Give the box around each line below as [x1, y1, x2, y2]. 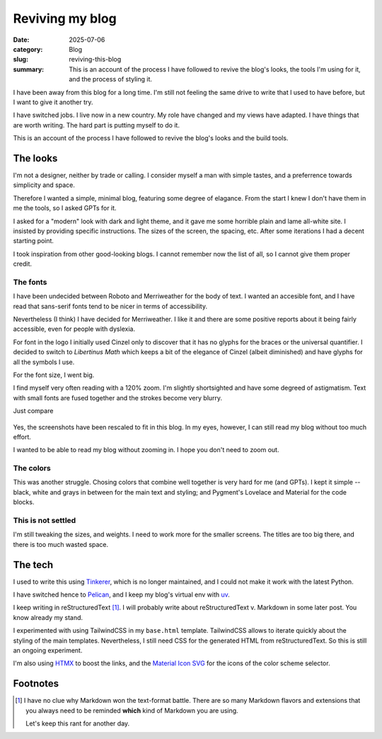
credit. [13, 259, 32, 269]
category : [13, 45, 43, 53]
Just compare [13, 407, 54, 415]
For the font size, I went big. [13, 371, 95, 379]
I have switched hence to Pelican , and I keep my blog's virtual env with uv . [13, 590, 230, 599]
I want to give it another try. [13, 98, 93, 106]
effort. [13, 432, 32, 441]
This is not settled [13, 516, 76, 525]
